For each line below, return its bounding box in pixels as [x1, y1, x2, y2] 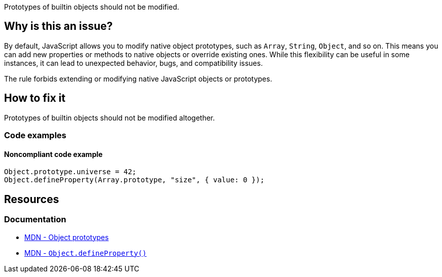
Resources [4, 192, 59, 206]
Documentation [4, 214, 66, 225]
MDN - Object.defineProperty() [24, 248, 147, 257]
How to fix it [4, 92, 66, 105]
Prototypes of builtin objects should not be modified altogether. [4, 113, 215, 122]
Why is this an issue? [4, 20, 113, 33]
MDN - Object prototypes [24, 232, 109, 242]
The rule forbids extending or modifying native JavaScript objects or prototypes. [4, 74, 272, 83]
